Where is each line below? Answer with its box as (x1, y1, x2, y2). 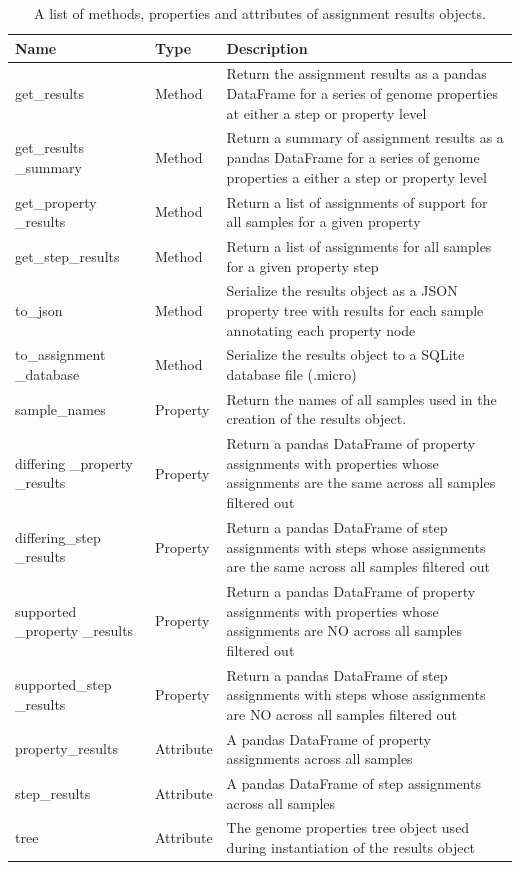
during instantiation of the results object (226, 837, 476, 858)
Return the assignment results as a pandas (226, 63, 487, 84)
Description (226, 37, 308, 58)
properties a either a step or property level (226, 166, 487, 187)
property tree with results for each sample (226, 299, 484, 320)
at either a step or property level (226, 102, 427, 123)
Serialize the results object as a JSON (226, 280, 458, 301)
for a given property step (226, 255, 379, 276)
